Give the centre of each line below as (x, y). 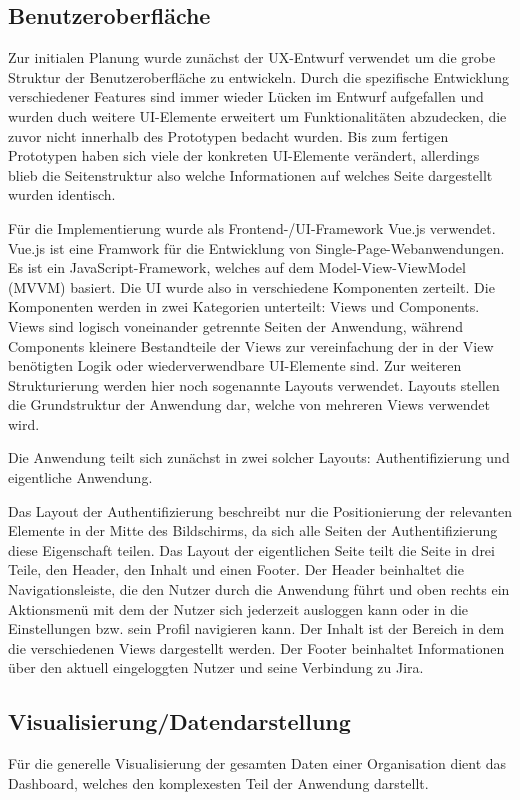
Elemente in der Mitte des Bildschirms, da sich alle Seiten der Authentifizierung (253, 530)
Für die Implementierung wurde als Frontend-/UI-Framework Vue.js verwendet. (252, 227)
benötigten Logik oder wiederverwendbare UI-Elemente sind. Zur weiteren (235, 365)
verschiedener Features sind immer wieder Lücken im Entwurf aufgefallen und (246, 96)
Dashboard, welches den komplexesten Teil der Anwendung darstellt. (218, 782)
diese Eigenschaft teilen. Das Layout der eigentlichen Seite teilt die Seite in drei (251, 549)
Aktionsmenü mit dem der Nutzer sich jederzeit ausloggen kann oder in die (238, 608)
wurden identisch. (62, 194)
